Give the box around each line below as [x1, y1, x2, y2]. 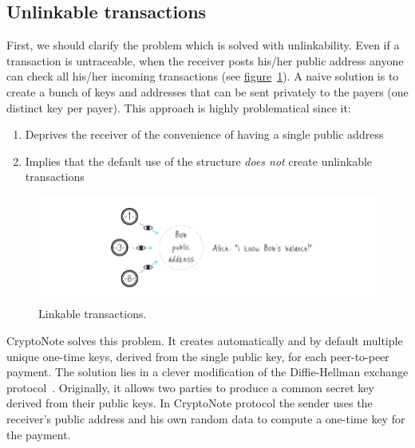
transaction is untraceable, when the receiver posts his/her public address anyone [6, 52, 404, 69]
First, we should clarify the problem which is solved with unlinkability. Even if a [6, 37, 400, 53]
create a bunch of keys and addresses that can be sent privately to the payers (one [6, 83, 409, 100]
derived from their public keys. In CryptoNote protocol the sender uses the [6, 395, 373, 411]
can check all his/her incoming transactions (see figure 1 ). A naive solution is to [6, 68, 399, 84]
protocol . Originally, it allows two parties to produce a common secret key [6, 379, 374, 395]
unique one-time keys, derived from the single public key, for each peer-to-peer [6, 348, 389, 364]
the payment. [6, 426, 71, 442]
